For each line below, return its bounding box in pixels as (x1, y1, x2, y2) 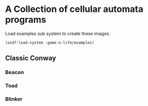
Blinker (5, 96, 23, 103)
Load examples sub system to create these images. (5, 30, 111, 36)
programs (5, 14, 46, 25)
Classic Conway (5, 54, 56, 63)
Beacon (5, 69, 24, 76)
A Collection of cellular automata (5, 3, 144, 15)
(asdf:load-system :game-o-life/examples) (5, 40, 94, 45)
